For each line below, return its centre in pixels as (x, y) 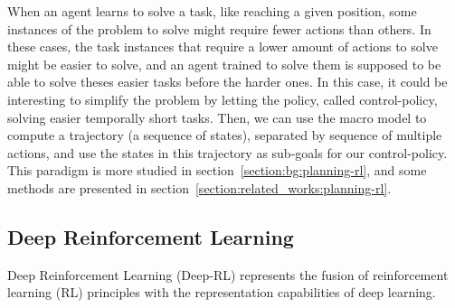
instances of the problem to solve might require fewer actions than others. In (219, 28)
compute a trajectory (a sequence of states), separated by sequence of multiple (225, 135)
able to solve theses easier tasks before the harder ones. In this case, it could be (227, 82)
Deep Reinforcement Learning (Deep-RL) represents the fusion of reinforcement (228, 274)
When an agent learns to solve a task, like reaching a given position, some (212, 11)
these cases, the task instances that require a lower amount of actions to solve (223, 47)
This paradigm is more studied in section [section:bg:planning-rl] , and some (217, 170)
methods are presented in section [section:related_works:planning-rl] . (199, 187)
